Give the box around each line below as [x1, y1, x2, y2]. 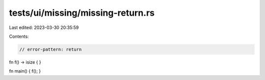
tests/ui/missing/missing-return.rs [9, 7, 155, 18]
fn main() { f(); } [9, 68, 41, 74]
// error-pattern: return [19, 47, 82, 52]
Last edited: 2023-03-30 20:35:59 [9, 25, 79, 30]
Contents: [9, 33, 29, 39]
